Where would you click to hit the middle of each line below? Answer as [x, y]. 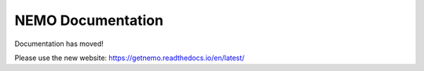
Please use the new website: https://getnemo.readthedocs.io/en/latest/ [130, 58]
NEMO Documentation [89, 20]
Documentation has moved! [59, 44]
